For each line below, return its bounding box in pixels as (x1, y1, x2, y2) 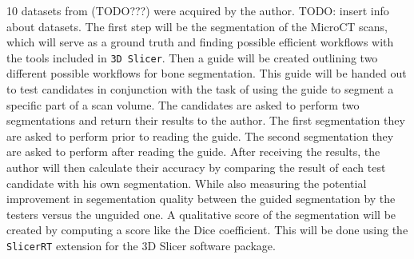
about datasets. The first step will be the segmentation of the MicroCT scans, (6, 18, 388, 34)
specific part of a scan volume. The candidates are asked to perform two (6, 96, 360, 113)
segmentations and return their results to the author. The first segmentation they (6, 112, 405, 129)
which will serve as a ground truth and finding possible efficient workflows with (6, 34, 394, 50)
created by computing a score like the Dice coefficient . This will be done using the (6, 221, 408, 238)
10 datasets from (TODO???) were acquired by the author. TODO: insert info (6, 2, 389, 18)
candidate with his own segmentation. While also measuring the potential (6, 174, 367, 191)
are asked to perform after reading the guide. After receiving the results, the (6, 143, 380, 160)
